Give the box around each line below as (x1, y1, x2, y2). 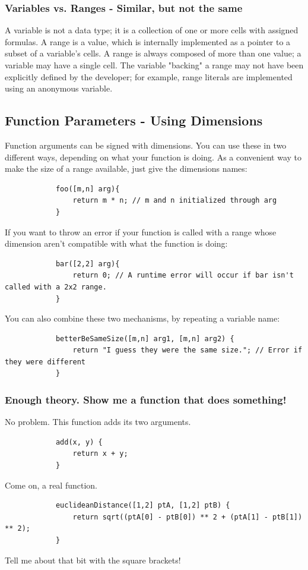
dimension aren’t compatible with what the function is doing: (5, 237, 228, 250)
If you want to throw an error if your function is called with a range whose (5, 225, 277, 238)
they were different (5, 357, 86, 366)
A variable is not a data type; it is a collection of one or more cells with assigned (5, 24, 299, 36)
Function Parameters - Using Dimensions (5, 111, 263, 130)
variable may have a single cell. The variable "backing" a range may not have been (5, 59, 304, 71)
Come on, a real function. (5, 478, 97, 491)
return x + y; (72, 449, 128, 458)
